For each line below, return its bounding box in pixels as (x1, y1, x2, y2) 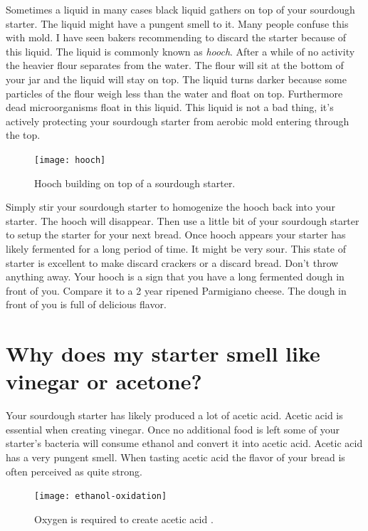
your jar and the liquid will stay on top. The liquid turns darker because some (6, 71, 347, 86)
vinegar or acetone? (6, 367, 202, 396)
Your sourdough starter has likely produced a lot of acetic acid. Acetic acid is (6, 408, 343, 423)
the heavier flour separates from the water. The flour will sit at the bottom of (6, 58, 344, 73)
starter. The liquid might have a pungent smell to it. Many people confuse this (6, 16, 349, 31)
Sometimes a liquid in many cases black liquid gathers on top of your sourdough (6, 2, 355, 16)
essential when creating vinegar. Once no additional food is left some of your (6, 421, 340, 436)
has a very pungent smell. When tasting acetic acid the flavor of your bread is (6, 450, 345, 465)
